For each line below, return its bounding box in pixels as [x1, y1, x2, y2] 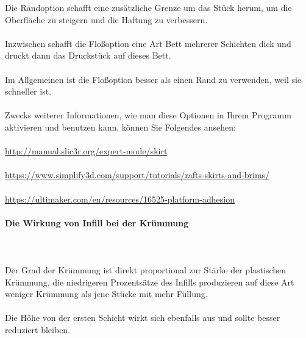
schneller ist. [5, 85, 52, 98]
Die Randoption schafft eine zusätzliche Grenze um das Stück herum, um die [5, 1, 292, 13]
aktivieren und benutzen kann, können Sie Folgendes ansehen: [5, 120, 236, 133]
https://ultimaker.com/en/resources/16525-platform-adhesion [5, 192, 235, 205]
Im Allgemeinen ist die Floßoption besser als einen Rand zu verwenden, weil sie [5, 73, 302, 85]
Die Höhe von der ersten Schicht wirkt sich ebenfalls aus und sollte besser [5, 311, 280, 324]
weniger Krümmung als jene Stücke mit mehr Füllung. [5, 287, 208, 300]
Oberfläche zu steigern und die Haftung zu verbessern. [5, 13, 208, 26]
